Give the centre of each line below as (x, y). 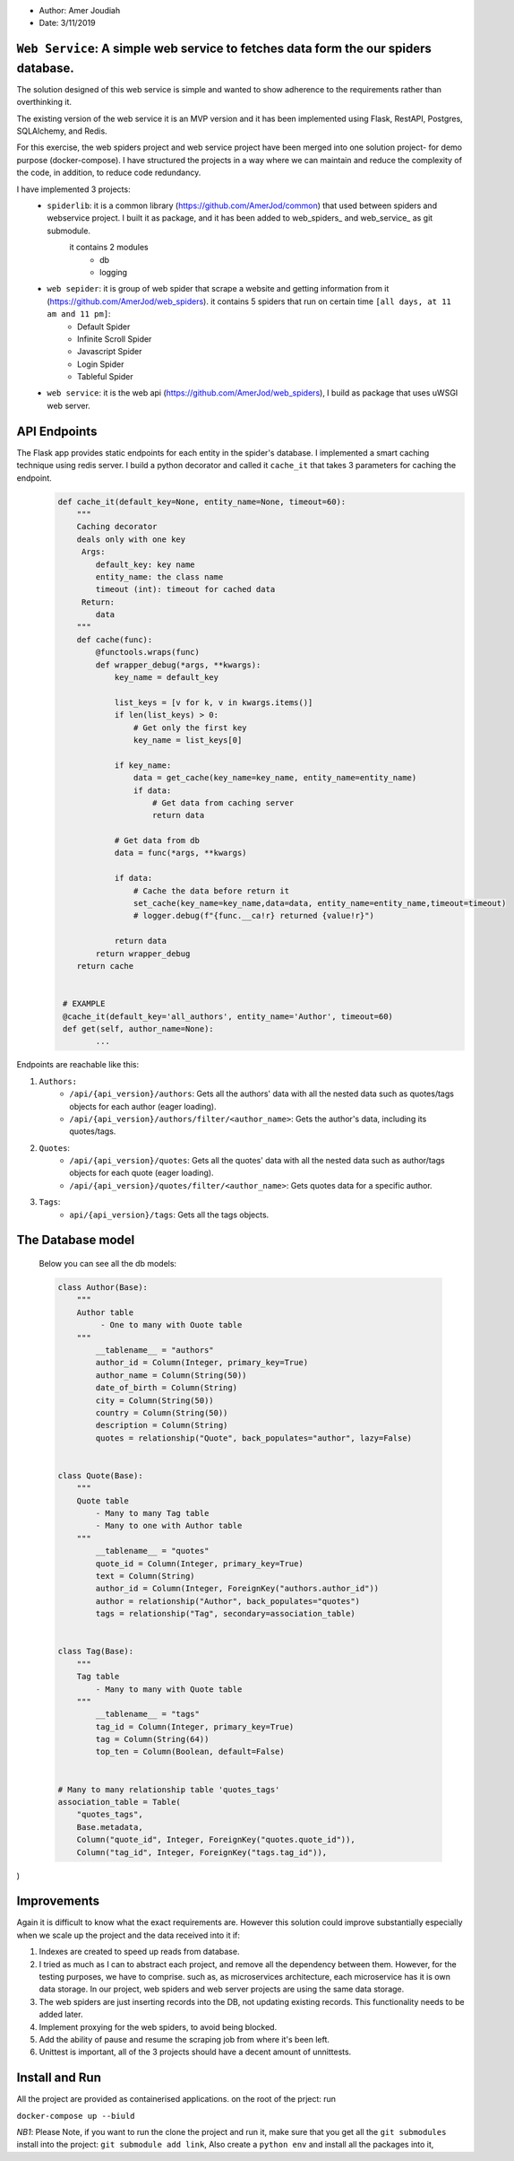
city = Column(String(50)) (154, 1400)
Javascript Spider (110, 352)
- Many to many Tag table (152, 1513)
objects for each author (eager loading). (143, 1106)
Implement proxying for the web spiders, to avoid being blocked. (158, 2026)
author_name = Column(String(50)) (171, 1375)
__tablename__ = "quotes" (152, 1551)
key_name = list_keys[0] (188, 740)
